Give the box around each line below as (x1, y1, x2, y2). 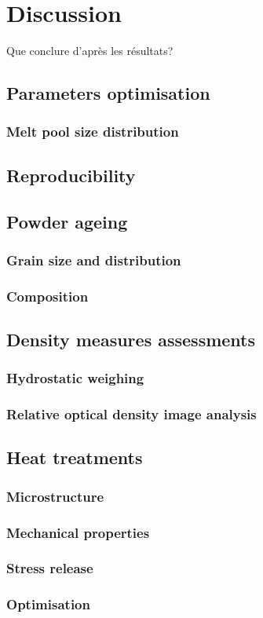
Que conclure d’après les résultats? (6, 42, 174, 59)
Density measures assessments (6, 327, 256, 351)
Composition (6, 286, 89, 305)
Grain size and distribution (6, 250, 181, 269)
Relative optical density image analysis (6, 404, 257, 424)
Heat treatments (6, 445, 143, 470)
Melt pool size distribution (6, 122, 179, 141)
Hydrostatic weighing (6, 368, 144, 388)
